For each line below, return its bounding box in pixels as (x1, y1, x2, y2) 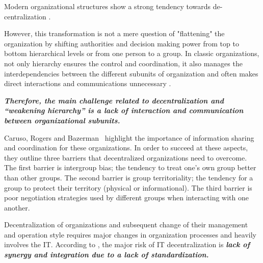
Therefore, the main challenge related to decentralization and (4, 95, 224, 106)
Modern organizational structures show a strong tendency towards (4, 1, 211, 11)
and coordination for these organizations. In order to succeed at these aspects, (4, 142, 248, 153)
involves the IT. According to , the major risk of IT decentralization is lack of (4, 239, 250, 250)
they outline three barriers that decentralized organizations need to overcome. (4, 152, 247, 163)
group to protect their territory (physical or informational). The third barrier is (4, 182, 252, 193)
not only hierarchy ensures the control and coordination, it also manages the (4, 58, 243, 68)
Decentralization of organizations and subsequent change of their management (4, 219, 248, 230)
